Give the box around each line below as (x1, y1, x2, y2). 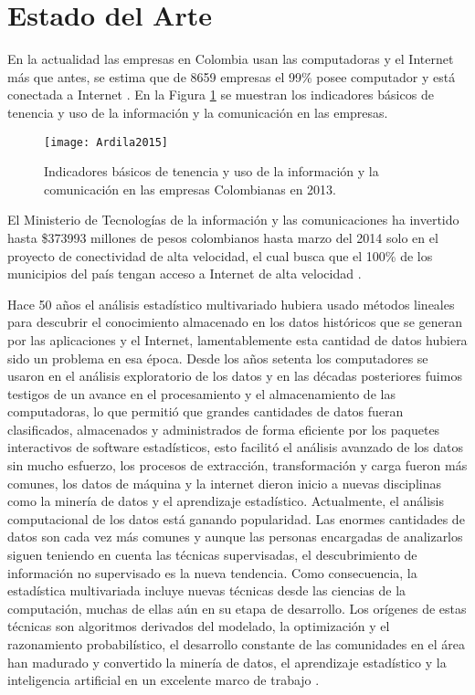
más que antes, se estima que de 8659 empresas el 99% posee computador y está (7, 67, 456, 86)
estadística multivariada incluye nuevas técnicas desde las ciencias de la (7, 581, 406, 600)
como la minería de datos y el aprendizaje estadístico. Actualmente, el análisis (7, 491, 444, 511)
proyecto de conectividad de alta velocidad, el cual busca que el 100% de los (7, 246, 433, 265)
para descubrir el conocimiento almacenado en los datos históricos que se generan (7, 312, 463, 332)
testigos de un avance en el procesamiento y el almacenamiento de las (7, 384, 396, 403)
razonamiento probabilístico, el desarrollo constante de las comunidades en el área (7, 635, 466, 653)
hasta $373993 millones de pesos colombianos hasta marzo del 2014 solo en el (7, 227, 438, 247)
